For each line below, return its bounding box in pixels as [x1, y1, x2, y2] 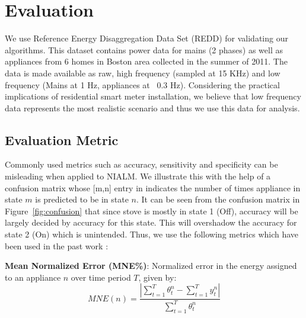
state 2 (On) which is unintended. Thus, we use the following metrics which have [5, 228, 299, 240]
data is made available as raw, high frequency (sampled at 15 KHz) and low [5, 66, 280, 79]
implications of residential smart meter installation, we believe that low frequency [5, 90, 301, 102]
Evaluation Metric [5, 130, 119, 149]
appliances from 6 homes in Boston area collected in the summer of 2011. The [5, 55, 288, 68]
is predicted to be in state [35, 193, 129, 205]
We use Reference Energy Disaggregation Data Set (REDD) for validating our [5, 32, 288, 44]
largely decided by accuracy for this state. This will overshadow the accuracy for [5, 216, 297, 229]
